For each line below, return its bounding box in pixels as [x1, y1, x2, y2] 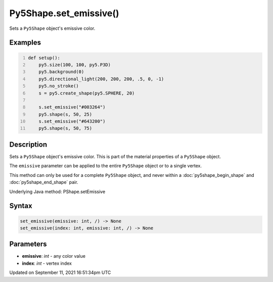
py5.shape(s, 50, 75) [38, 125, 93, 131]
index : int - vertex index [22, 260, 72, 266]
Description [9, 140, 48, 149]
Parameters [9, 240, 47, 249]
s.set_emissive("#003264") [38, 104, 106, 110]
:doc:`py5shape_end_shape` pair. [9, 179, 78, 185]
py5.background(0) [38, 69, 84, 75]
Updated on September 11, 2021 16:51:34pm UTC [9, 269, 111, 275]
